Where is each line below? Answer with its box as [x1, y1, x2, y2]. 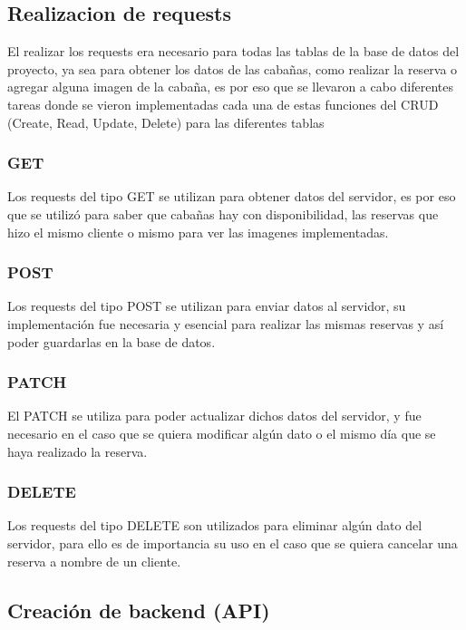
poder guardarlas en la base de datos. [7, 332, 216, 351]
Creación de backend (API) [7, 596, 270, 624]
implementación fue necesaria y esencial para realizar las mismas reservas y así [7, 314, 444, 333]
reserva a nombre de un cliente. [7, 551, 181, 570]
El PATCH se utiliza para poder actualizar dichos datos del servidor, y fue [7, 406, 422, 425]
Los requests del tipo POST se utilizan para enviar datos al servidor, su [7, 296, 406, 315]
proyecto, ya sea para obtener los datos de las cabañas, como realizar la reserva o [7, 59, 458, 78]
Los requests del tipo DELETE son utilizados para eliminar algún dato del [7, 516, 422, 535]
